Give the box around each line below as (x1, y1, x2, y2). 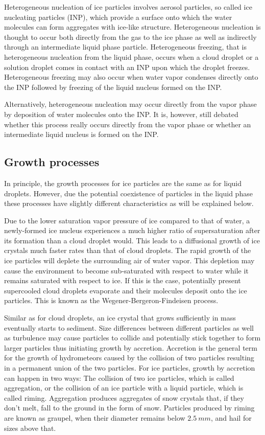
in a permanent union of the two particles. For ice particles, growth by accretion (4, 362, 255, 373)
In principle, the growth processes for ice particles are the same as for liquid (4, 177, 242, 188)
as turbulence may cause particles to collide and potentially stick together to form (4, 332, 261, 343)
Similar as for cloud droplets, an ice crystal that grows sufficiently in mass (4, 312, 236, 323)
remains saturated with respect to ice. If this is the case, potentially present (4, 275, 241, 286)
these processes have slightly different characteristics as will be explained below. (4, 198, 254, 209)
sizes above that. (4, 422, 56, 433)
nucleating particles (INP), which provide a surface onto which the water (4, 11, 232, 22)
